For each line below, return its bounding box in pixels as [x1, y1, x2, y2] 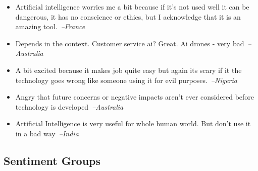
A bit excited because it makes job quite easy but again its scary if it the [15, 64, 242, 75]
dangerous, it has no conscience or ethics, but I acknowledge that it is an [15, 11, 241, 22]
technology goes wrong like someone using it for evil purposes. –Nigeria [15, 74, 237, 85]
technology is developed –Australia [15, 101, 124, 112]
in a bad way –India [15, 128, 79, 138]
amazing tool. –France [15, 21, 85, 32]
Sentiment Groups [4, 152, 101, 168]
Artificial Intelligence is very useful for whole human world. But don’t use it [15, 118, 251, 129]
